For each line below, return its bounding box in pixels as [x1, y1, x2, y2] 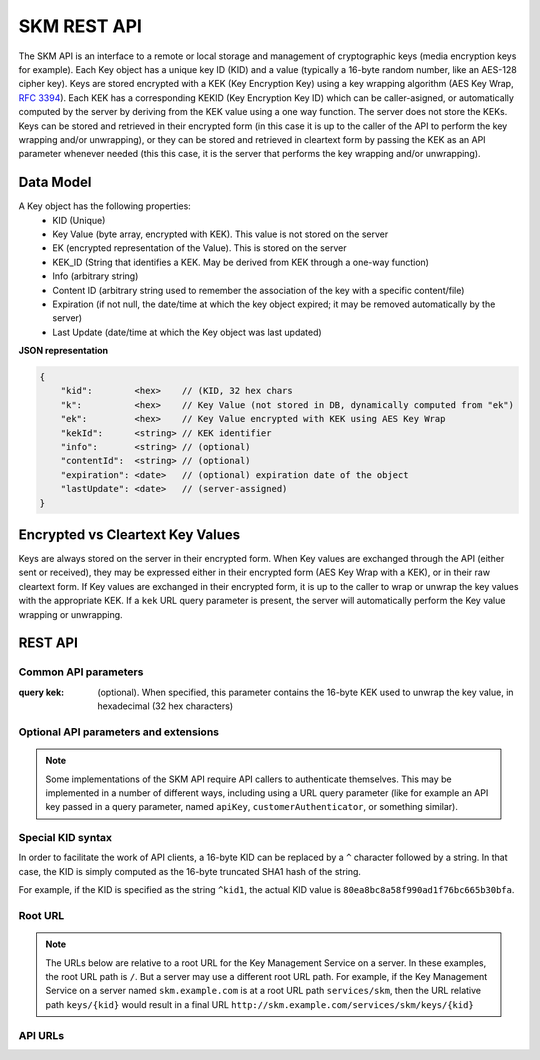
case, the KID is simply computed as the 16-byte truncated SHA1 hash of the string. [18, 865, 362, 877]
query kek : [18, 686, 65, 698]
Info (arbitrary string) [52, 270, 139, 282]
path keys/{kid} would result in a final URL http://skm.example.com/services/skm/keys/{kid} [45, 998, 474, 1010]
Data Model [18, 174, 92, 191]
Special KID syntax [18, 831, 112, 845]
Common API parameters [18, 665, 144, 679]
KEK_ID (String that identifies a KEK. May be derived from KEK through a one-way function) [52, 256, 430, 268]
